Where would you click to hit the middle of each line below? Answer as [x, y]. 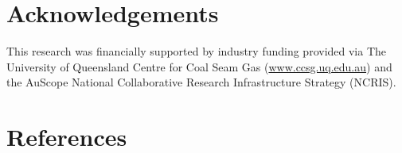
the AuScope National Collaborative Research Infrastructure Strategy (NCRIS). [201, 82]
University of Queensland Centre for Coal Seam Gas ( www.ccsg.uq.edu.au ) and [199, 66]
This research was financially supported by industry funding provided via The [197, 51]
